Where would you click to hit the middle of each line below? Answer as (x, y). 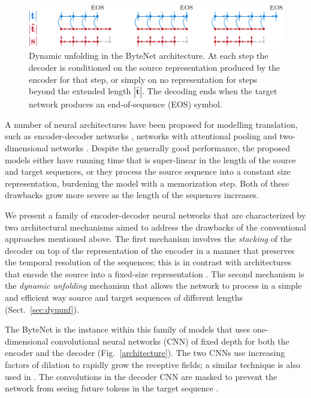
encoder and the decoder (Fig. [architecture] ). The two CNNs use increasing (145, 353)
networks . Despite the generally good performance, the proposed (170, 147)
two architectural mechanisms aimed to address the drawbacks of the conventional (155, 227)
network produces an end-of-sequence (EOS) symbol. (126, 104)
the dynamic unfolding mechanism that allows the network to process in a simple (153, 285)
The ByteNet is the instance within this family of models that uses (128, 329)
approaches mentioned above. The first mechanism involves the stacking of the (149, 239)
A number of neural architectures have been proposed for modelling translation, (151, 124)
